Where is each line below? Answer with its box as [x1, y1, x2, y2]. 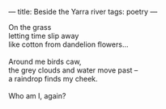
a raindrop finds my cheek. [8, 74, 99, 83]
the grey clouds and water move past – [8, 65, 138, 75]
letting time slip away [8, 31, 79, 40]
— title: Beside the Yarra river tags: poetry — [8, 7, 158, 16]
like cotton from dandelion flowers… [8, 40, 129, 49]
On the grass [8, 23, 52, 31]
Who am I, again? [8, 91, 66, 100]
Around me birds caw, [8, 57, 82, 66]
